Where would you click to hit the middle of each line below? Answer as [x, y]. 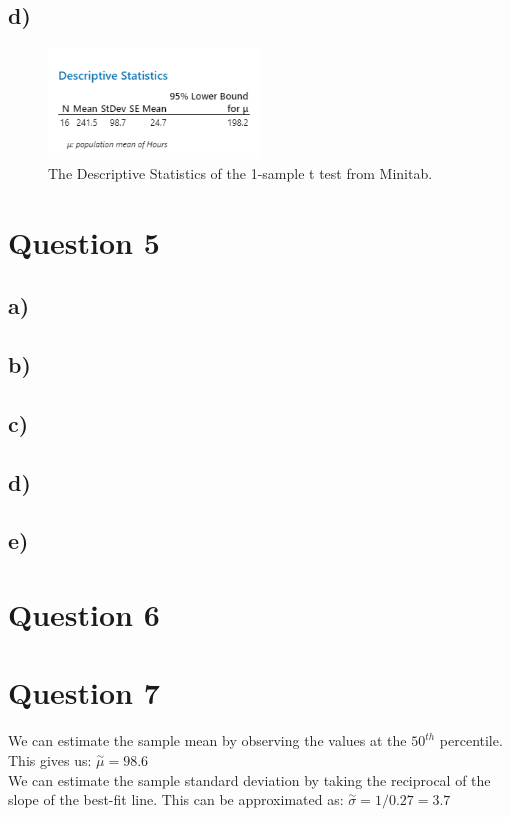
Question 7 [84, 692]
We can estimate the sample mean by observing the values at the [207, 740]
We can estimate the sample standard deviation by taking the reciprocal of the [249, 779]
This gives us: [50, 759]
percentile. [471, 740]
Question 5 [84, 241]
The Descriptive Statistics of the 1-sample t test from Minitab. [240, 172]
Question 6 [84, 614]
